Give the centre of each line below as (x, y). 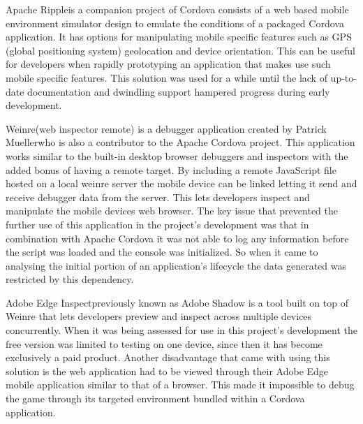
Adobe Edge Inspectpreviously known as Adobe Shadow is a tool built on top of (177, 302)
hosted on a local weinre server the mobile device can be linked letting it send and (181, 183)
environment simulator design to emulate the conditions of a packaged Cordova (175, 23)
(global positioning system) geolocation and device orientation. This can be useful (180, 50)
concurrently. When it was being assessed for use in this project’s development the (181, 330)
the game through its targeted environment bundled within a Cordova (155, 399)
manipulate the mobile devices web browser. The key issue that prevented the (172, 211)
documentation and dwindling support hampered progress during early (179, 91)
